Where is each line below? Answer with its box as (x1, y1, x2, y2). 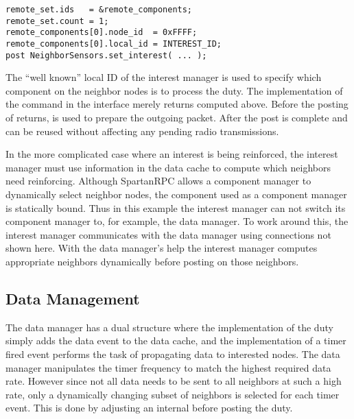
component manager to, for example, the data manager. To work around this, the (5, 214, 349, 228)
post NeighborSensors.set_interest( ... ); (5, 50, 207, 60)
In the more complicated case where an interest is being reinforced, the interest (5, 147, 338, 161)
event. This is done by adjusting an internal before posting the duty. (5, 400, 293, 415)
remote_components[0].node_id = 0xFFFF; (5, 27, 198, 38)
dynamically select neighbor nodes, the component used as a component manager (5, 187, 347, 202)
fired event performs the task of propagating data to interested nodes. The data (5, 346, 340, 361)
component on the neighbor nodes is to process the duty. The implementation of (5, 83, 343, 97)
